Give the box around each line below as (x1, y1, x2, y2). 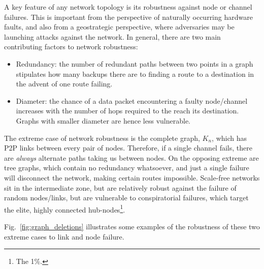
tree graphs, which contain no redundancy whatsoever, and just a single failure (4, 162, 249, 173)
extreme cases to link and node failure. (4, 231, 124, 242)
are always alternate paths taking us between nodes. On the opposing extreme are (4, 152, 259, 163)
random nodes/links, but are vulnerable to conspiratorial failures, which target (4, 192, 249, 203)
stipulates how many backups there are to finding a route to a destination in (16, 68, 254, 79)
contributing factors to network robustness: (4, 41, 138, 52)
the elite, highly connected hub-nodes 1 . (4, 202, 125, 215)
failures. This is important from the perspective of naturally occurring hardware (4, 11, 253, 22)
